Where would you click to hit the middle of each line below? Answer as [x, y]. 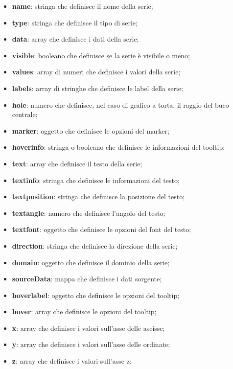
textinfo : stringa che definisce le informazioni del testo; [96, 180]
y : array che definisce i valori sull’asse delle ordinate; [91, 344]
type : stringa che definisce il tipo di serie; [75, 22]
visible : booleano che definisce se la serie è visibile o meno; [101, 55]
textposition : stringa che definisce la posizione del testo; [98, 196]
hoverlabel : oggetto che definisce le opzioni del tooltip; [96, 295]
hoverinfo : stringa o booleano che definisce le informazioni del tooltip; [118, 147]
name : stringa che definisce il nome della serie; [82, 6]
